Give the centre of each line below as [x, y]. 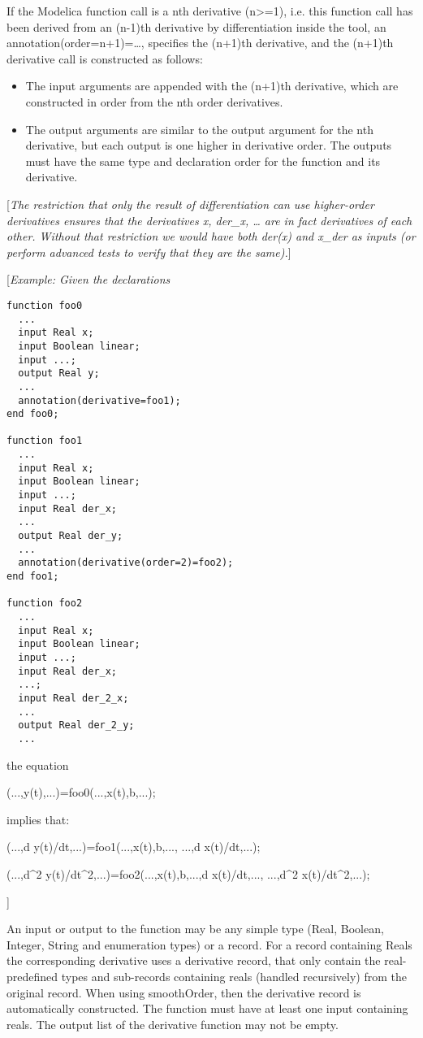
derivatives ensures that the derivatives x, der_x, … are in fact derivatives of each [209, 220]
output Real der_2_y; [76, 725]
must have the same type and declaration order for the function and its [203, 161]
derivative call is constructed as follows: [105, 58]
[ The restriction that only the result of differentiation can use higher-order [190, 204]
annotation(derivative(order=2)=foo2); [126, 563]
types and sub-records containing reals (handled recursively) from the [234, 976]
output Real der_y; [71, 536]
